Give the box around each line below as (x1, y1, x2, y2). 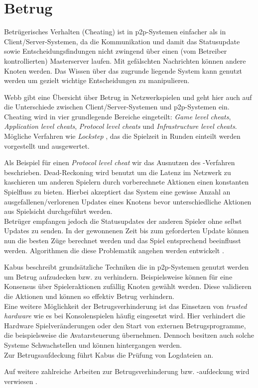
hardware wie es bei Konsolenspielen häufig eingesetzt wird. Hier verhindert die (4, 310, 246, 321)
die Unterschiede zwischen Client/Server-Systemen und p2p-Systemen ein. (4, 101, 230, 112)
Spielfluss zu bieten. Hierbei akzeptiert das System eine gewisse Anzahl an (4, 187, 231, 197)
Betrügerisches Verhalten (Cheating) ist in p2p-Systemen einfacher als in (4, 26, 226, 37)
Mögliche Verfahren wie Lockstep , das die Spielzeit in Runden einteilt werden (4, 131, 241, 141)
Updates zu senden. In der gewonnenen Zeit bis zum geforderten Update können (4, 225, 249, 236)
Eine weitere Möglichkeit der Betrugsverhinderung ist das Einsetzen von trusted (4, 300, 247, 311)
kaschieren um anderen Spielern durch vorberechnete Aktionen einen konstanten (4, 177, 249, 187)
